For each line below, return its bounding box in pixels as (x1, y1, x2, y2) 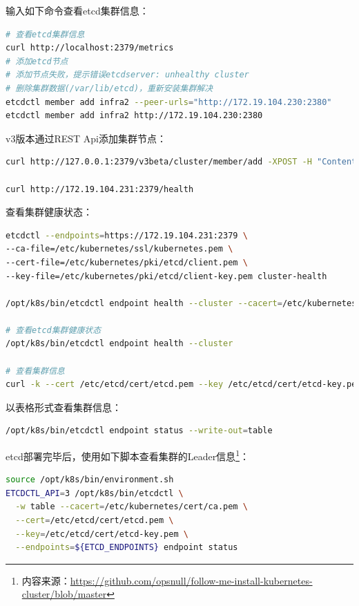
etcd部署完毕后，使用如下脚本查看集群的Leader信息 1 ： (6, 447, 249, 463)
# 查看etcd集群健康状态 (6, 325, 101, 335)
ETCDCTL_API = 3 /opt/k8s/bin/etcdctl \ (6, 488, 184, 498)
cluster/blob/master (21, 587, 107, 601)
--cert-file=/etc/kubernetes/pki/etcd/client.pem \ (6, 257, 248, 267)
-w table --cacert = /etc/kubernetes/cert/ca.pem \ (15, 502, 248, 512)
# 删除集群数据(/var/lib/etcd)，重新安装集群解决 (6, 83, 213, 93)
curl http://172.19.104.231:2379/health (6, 184, 194, 194)
